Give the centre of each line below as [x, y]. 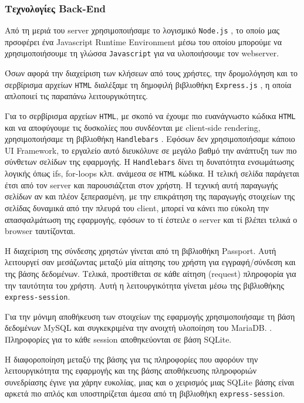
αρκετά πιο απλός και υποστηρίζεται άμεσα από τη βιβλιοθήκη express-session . [145, 393]
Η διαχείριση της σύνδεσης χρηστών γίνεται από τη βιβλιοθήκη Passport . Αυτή [141, 250]
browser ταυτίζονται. [40, 231]
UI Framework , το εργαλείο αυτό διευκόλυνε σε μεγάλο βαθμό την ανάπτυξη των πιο [151, 150]
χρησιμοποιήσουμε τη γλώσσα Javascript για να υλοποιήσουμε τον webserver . [142, 53]
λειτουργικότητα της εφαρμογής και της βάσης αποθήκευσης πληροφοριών [131, 370]
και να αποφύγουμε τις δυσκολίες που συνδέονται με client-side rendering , [133, 127]
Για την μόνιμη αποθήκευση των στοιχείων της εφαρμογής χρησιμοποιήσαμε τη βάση [150, 316]
